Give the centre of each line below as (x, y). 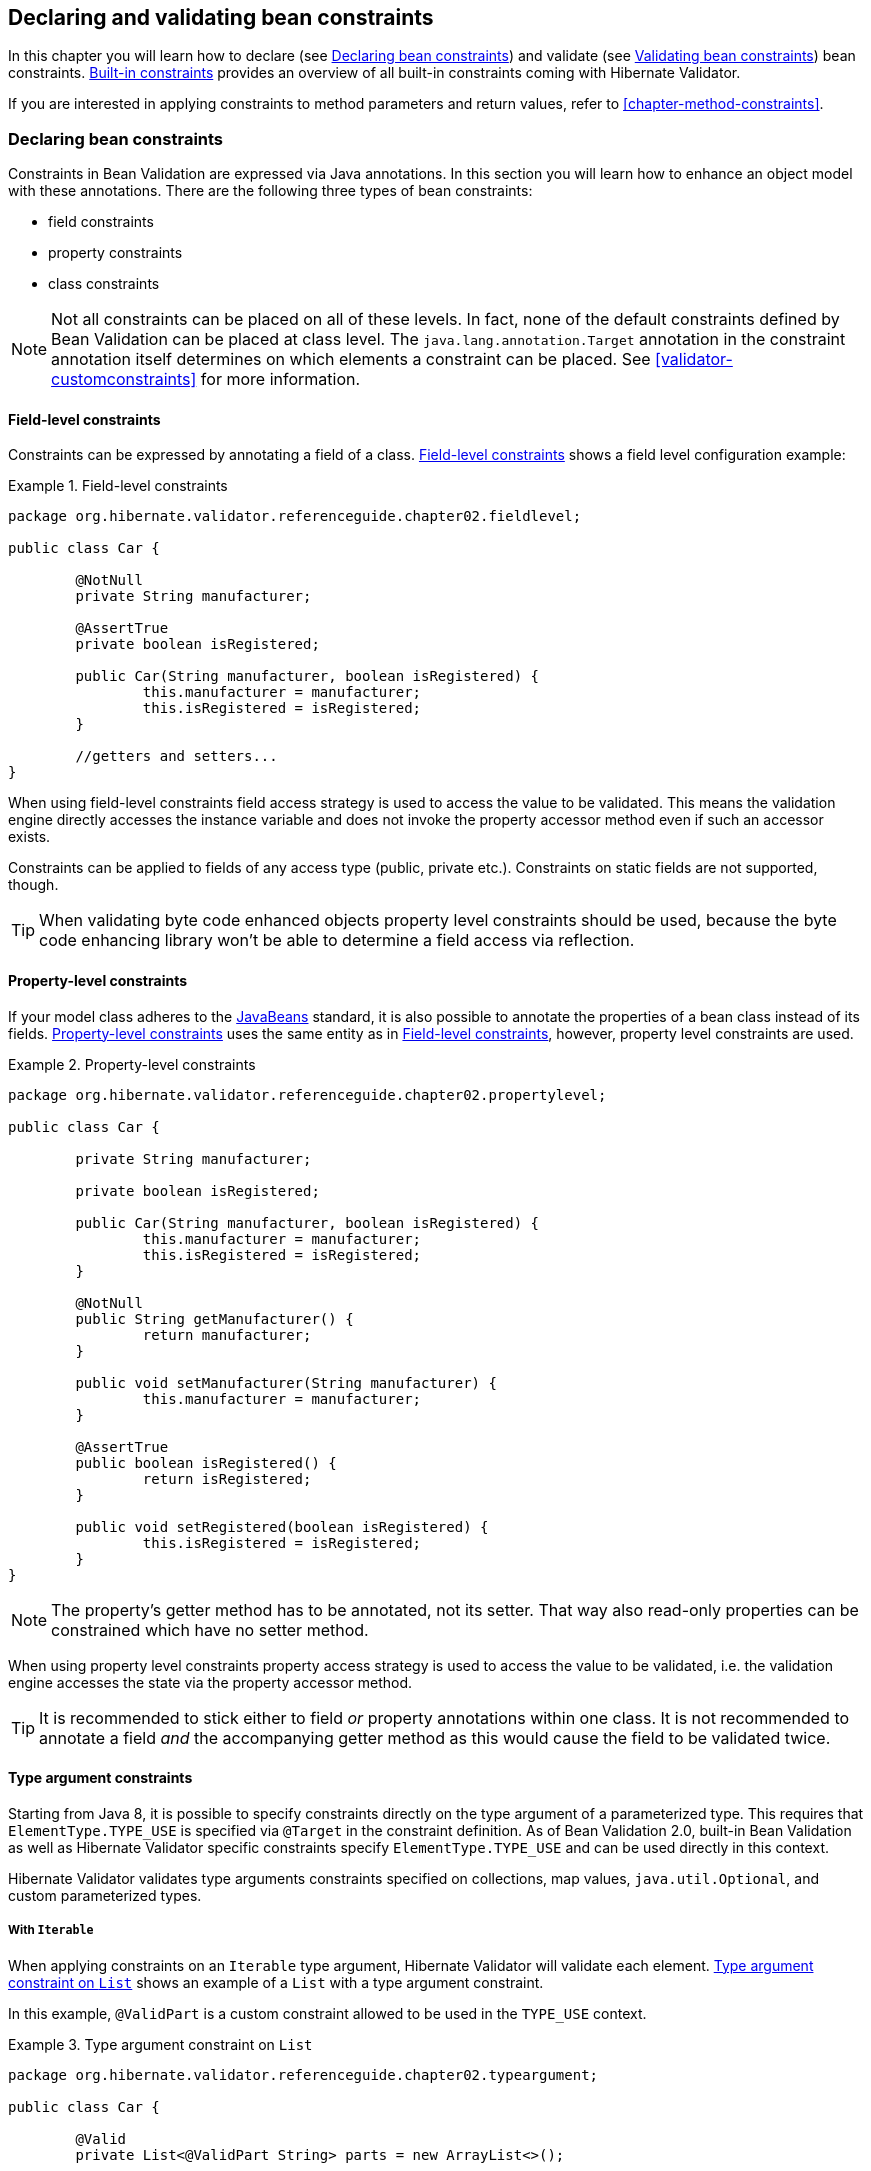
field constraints (101, 222)
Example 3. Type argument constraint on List (160, 2044)
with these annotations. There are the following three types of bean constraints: (270, 191)
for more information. (280, 379)
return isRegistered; (227, 1478)
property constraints (115, 253)
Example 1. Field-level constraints (118, 486)
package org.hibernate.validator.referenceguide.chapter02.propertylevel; (307, 1094)
